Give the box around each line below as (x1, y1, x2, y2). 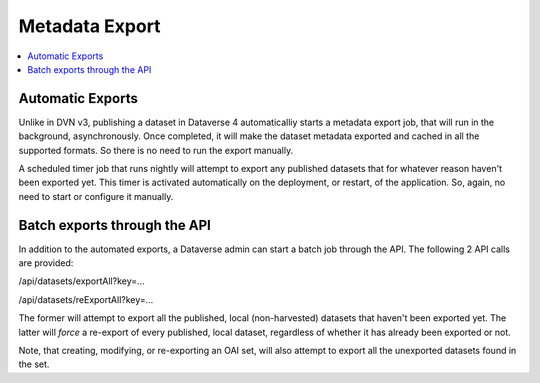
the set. (18, 358, 50, 370)
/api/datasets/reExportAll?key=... (18, 293, 154, 305)
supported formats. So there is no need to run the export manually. (18, 144, 294, 156)
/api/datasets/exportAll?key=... (18, 275, 145, 287)
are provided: (18, 257, 74, 269)
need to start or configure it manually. (18, 190, 174, 202)
